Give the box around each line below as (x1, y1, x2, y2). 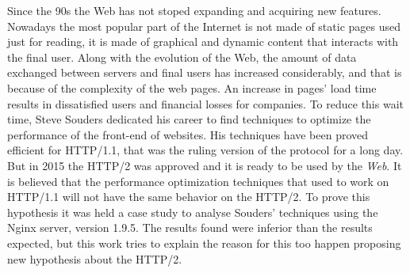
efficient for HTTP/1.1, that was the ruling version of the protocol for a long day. (7, 142, 404, 158)
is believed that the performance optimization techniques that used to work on (7, 173, 389, 189)
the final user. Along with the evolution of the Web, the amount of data (7, 48, 357, 65)
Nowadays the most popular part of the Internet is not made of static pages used (7, 17, 400, 34)
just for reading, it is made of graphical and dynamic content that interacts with (7, 33, 399, 50)
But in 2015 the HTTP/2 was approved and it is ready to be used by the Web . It (7, 157, 402, 173)
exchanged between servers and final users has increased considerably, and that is (7, 64, 402, 81)
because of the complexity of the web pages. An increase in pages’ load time (7, 79, 377, 96)
